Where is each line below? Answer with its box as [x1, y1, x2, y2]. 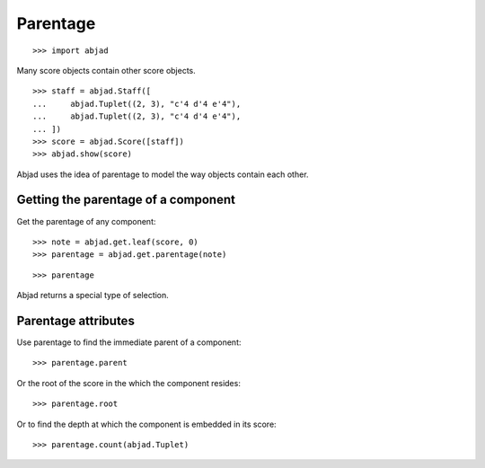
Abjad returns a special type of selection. [16, 290, 170, 301]
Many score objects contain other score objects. [16, 65, 197, 75]
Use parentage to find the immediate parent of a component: [16, 337, 242, 348]
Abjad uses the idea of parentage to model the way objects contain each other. [16, 169, 309, 180]
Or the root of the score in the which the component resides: [16, 377, 242, 388]
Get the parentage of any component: [16, 216, 156, 226]
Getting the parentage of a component [16, 192, 235, 208]
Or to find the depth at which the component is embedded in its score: [16, 419, 278, 429]
